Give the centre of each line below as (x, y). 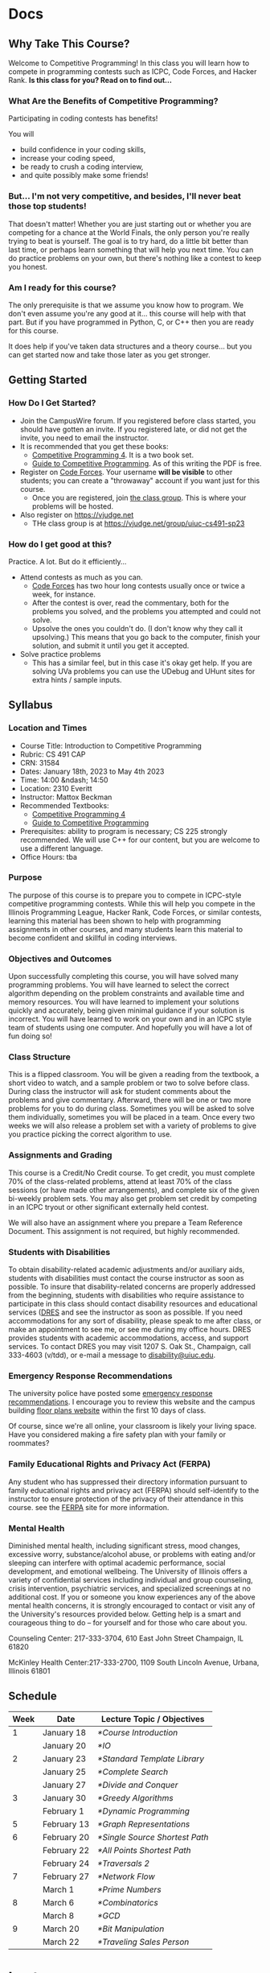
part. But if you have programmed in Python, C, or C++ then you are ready (131, 322)
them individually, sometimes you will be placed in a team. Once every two (132, 1117)
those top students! (47, 206)
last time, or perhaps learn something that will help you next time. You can (131, 250)
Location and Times (48, 728)
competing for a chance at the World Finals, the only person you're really (129, 232)
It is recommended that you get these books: (94, 446)
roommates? (29, 1443)
